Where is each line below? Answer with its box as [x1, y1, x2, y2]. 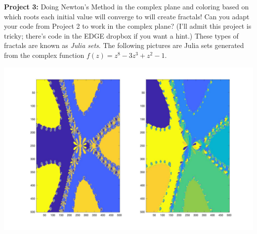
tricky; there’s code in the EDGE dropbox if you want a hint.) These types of [4, 30, 239, 41]
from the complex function [4, 49, 85, 60]
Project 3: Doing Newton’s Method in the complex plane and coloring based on [4, 1, 249, 11]
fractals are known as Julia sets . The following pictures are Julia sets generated [4, 40, 244, 50]
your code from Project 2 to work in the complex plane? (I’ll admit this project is [4, 21, 252, 31]
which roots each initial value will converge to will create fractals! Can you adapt [4, 11, 250, 21]
